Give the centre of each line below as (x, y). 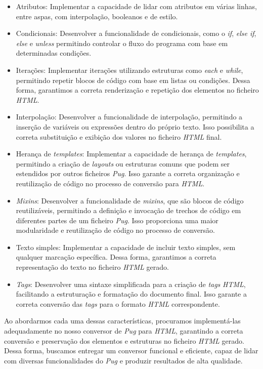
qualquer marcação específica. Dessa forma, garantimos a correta (116, 257)
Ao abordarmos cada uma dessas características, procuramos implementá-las (122, 321)
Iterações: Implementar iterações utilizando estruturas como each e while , (129, 70)
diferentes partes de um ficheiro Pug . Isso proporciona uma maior (117, 220)
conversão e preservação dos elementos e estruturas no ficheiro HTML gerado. (124, 340)
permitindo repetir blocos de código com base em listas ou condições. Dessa (133, 80)
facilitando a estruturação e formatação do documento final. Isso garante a (131, 294)
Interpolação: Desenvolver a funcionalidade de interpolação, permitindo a (129, 117)
